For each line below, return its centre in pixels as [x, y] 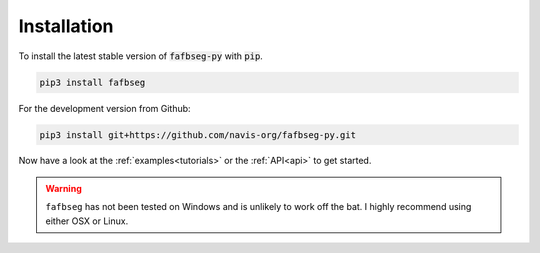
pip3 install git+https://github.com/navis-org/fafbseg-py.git [198, 134]
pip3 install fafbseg [92, 82]
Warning [63, 188]
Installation [66, 26]
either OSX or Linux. [87, 221]
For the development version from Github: [104, 108]
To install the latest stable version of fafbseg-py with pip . [141, 56]
